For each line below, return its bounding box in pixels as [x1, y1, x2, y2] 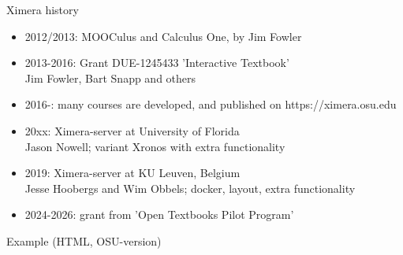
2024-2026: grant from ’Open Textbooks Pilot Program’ [24, 206, 294, 223]
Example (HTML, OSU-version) [6, 232, 162, 249]
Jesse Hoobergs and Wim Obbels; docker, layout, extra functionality [24, 179, 356, 196]
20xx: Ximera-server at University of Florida [24, 122, 240, 139]
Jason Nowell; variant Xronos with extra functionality [24, 138, 285, 154]
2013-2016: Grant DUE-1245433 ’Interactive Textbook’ [24, 54, 289, 71]
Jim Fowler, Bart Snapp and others [24, 69, 196, 86]
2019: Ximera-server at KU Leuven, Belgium [24, 164, 241, 181]
